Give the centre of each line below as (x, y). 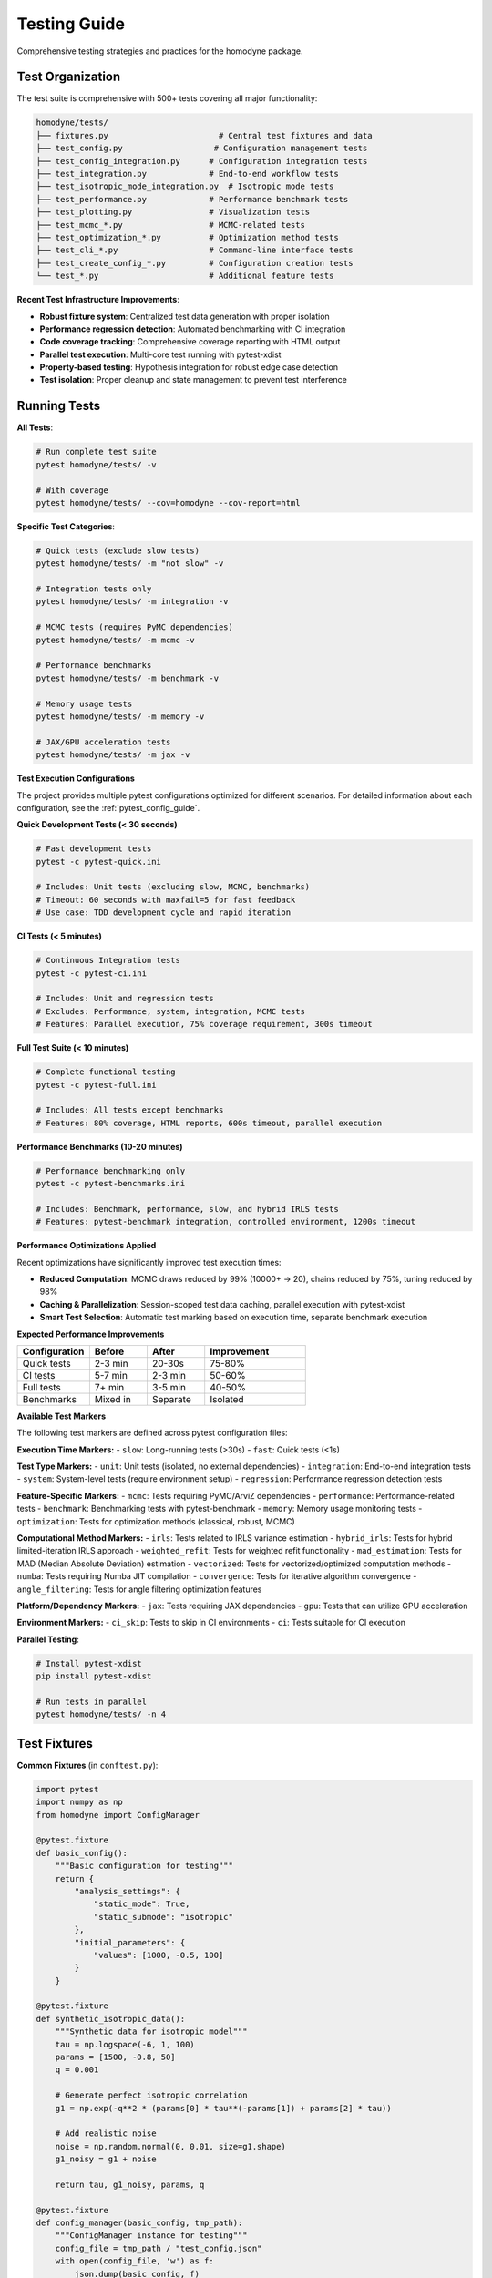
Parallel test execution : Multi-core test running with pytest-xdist (160, 354)
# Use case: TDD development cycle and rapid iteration (164, 913)
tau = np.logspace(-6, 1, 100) (125, 2044)
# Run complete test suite (96, 452)
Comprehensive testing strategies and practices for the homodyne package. (160, 51)
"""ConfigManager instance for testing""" (151, 2236)
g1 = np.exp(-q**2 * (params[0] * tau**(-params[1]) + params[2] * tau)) (223, 2108)
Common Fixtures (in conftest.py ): (87, 1765)
